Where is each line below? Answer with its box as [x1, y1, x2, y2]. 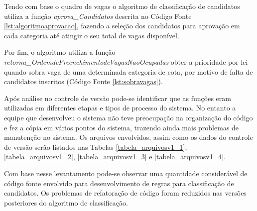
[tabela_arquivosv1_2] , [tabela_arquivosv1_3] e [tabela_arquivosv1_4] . [4, 151, 226, 162]
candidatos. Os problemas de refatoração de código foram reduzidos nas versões [4, 188, 247, 198]
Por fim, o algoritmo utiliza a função [4, 47, 116, 57]
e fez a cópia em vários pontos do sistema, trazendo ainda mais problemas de [4, 122, 239, 132]
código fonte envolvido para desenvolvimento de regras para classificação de [4, 178, 234, 188]
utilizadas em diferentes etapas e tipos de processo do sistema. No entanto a [4, 103, 236, 113]
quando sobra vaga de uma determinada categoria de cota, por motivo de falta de [4, 66, 253, 77]
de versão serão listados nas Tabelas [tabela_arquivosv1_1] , [4, 141, 187, 152]
